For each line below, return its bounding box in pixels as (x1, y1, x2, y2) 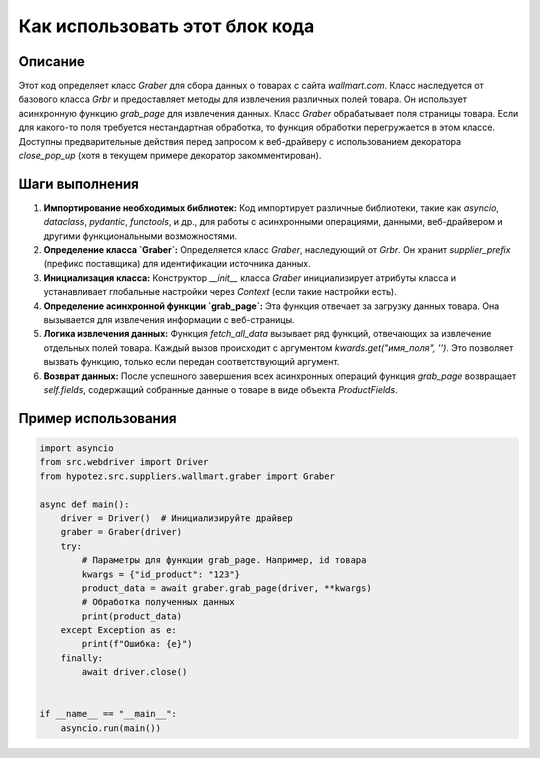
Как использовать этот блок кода (18, 15, 315, 37)
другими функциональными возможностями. (43, 230, 238, 242)
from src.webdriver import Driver (39, 456, 209, 468)
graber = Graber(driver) (60, 526, 183, 538)
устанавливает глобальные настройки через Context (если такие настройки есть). (43, 286, 397, 298)
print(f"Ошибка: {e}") (81, 638, 194, 650)
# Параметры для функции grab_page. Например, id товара (81, 555, 367, 566)
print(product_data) (81, 610, 183, 622)
